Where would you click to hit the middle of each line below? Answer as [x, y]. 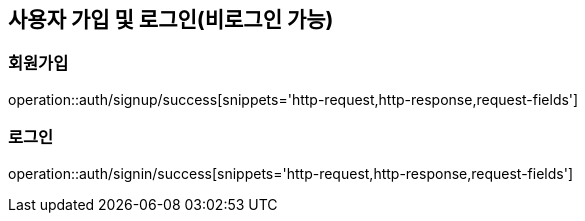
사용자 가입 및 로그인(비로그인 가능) [171, 19]
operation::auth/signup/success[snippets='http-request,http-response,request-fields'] [293, 99]
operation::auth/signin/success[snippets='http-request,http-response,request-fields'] [290, 173]
